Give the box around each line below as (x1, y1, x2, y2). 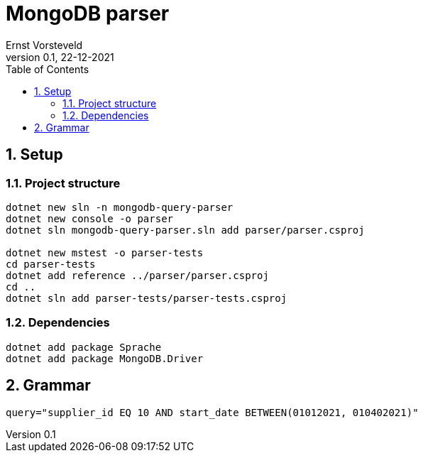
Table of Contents (6, 62, 89, 75)
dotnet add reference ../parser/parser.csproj (6, 269, 269, 281)
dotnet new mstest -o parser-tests (6, 246, 204, 258)
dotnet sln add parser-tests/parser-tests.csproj (6, 292, 287, 304)
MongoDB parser (6, 1, 170, 26)
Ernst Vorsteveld (6, 38, 83, 51)
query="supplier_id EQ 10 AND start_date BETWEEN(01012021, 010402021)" (6, 406, 419, 418)
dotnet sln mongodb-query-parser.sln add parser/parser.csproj (6, 224, 365, 236)
